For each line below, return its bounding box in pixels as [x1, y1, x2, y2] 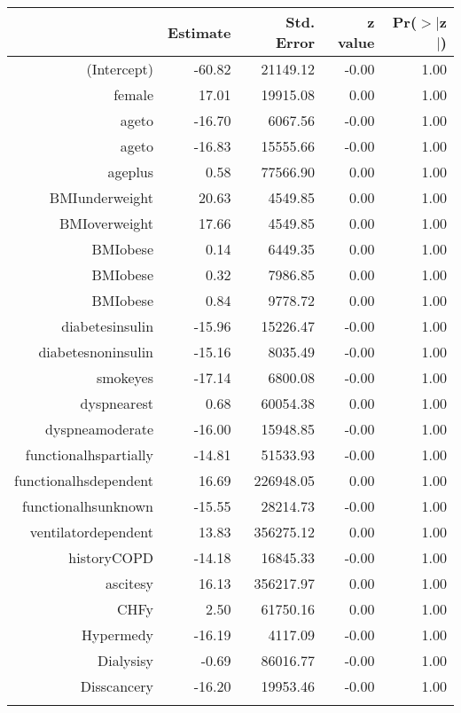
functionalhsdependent [14, 470, 154, 490]
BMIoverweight [59, 213, 154, 233]
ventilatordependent [29, 521, 154, 542]
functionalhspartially [25, 444, 154, 465]
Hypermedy [82, 624, 154, 645]
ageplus [107, 161, 154, 182]
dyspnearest [80, 393, 154, 413]
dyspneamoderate [45, 419, 154, 439]
